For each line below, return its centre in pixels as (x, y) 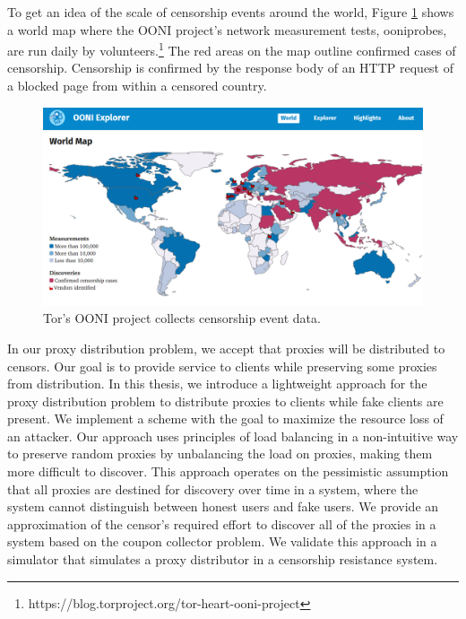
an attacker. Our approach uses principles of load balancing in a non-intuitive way (233, 436)
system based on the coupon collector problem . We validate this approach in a (222, 541)
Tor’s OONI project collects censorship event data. (182, 318)
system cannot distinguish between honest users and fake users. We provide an (223, 506)
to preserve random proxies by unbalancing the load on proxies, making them (220, 453)
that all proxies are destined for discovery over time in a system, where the (213, 488)
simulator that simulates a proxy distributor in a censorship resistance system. (223, 559)
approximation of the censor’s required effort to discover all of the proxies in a (222, 523)
